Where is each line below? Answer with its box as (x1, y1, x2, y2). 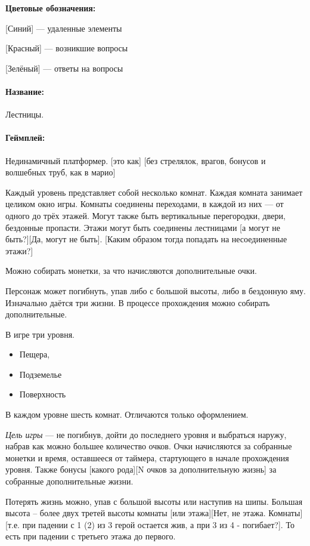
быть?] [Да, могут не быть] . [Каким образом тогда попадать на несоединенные (5, 233, 287, 245)
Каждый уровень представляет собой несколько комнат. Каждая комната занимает (5, 186, 303, 198)
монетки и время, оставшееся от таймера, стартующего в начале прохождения (5, 451, 289, 464)
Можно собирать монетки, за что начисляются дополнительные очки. (5, 264, 257, 277)
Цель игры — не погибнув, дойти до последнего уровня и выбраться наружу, (5, 428, 287, 440)
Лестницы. (5, 108, 44, 121)
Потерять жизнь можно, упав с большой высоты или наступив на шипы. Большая (5, 495, 303, 507)
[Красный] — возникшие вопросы (5, 42, 128, 54)
